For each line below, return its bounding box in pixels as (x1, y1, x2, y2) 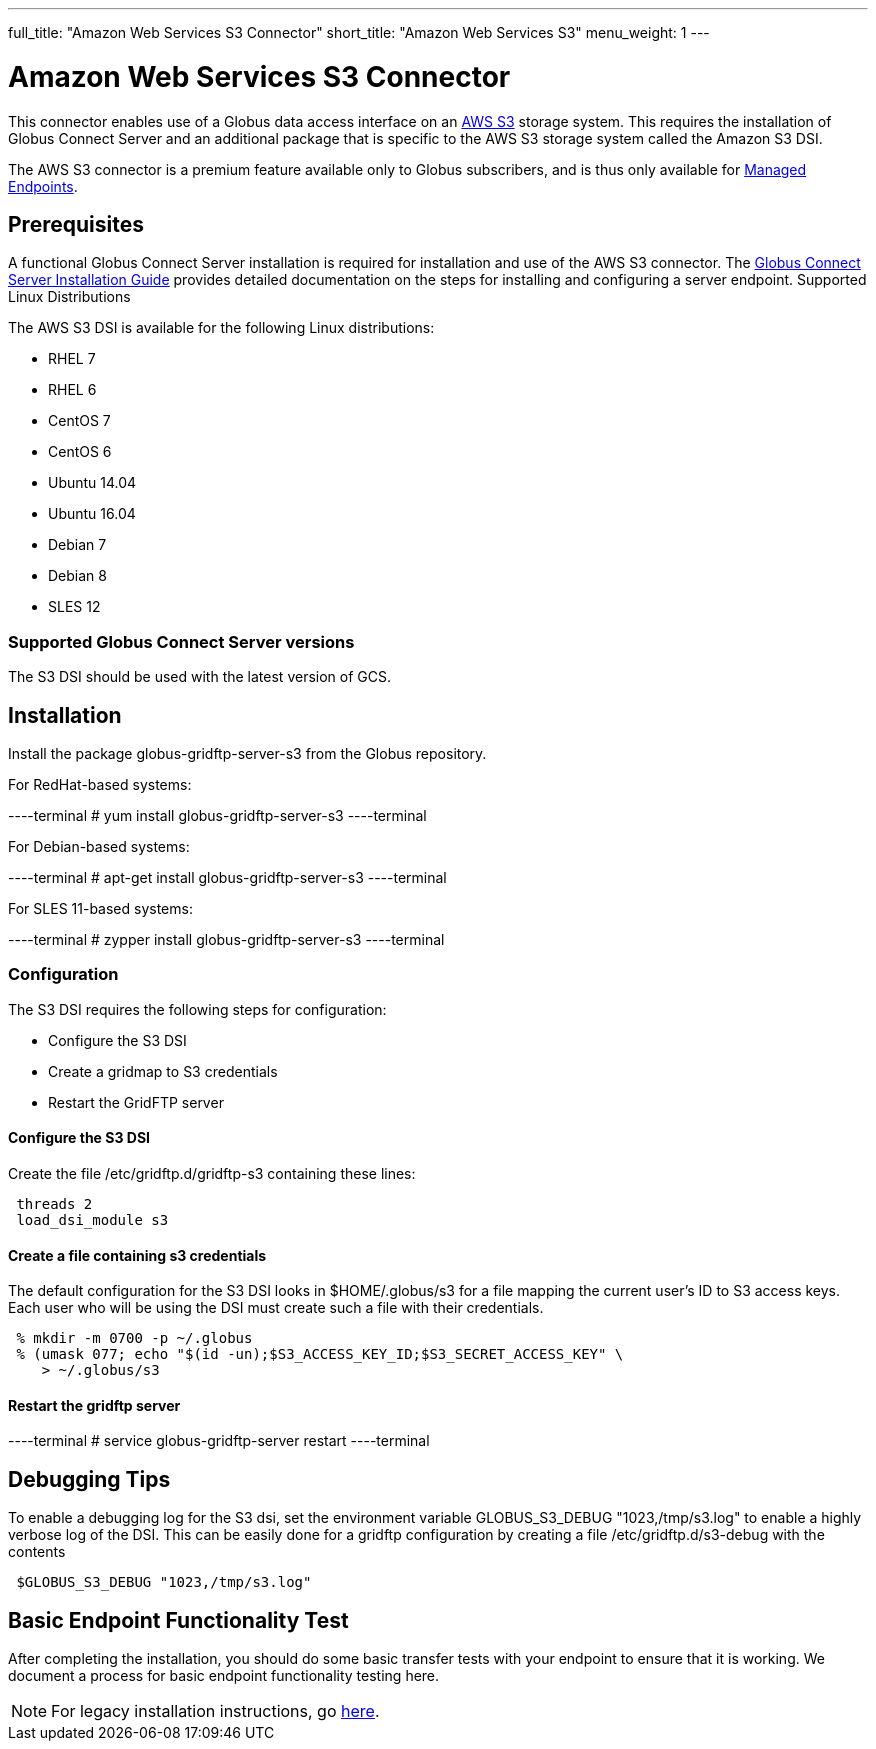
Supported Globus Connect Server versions (8, 631, 355, 652)
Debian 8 (48, 567, 107, 585)
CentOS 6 (48, 443, 112, 461)
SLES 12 (48, 598, 101, 616)
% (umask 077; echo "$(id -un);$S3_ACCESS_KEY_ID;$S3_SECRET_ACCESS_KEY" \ (16, 1346, 624, 1363)
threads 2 (16, 1195, 93, 1212)
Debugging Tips (8, 1466, 171, 1492)
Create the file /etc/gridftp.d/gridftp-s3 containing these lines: (8, 1164, 416, 1182)
